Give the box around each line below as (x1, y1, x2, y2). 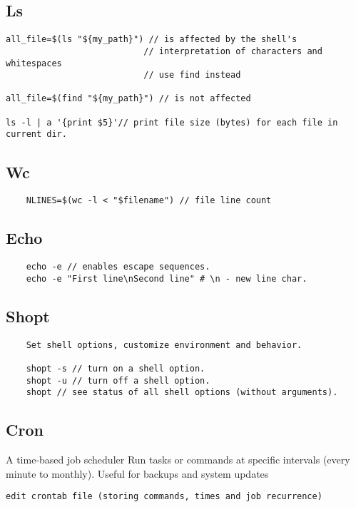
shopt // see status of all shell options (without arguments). (26, 387, 338, 398)
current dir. (6, 129, 67, 140)
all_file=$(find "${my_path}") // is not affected (6, 93, 251, 104)
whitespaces (6, 58, 62, 68)
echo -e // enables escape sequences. (26, 262, 210, 272)
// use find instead (143, 70, 241, 81)
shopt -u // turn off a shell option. (26, 375, 210, 386)
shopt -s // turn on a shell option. (26, 364, 205, 374)
